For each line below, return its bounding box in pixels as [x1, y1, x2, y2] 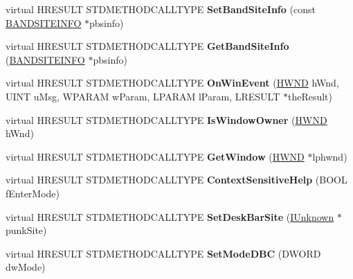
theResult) [287, 89, 332, 103]
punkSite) [6, 223, 47, 237]
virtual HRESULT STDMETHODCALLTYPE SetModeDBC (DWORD [6, 246, 321, 260]
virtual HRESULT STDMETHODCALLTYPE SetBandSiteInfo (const [6, 2, 316, 16]
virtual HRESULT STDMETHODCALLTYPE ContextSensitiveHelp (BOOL [6, 172, 347, 187]
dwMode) [6, 260, 46, 274]
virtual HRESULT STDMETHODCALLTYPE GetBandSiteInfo [6, 39, 289, 53]
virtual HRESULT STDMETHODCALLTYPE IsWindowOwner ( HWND [6, 112, 327, 127]
